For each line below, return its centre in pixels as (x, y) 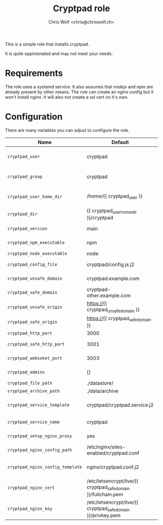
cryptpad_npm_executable (36, 243)
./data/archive (103, 391)
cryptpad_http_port (30, 333)
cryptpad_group (25, 176)
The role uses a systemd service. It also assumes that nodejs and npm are (79, 87)
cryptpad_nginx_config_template (45, 467)
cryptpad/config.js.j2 (111, 264)
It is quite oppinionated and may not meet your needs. (59, 54)
